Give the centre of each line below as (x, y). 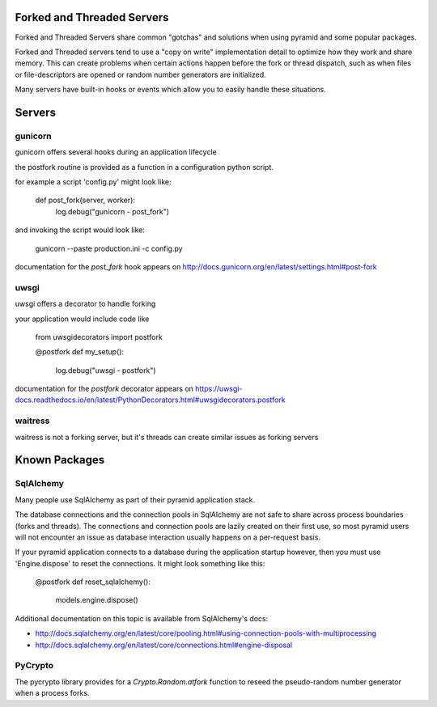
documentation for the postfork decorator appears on (104, 389)
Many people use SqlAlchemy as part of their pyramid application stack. (135, 500)
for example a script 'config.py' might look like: (93, 182)
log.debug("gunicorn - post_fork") (112, 211)
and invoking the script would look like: (80, 230)
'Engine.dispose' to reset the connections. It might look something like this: (140, 563)
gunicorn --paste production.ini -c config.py (109, 248)
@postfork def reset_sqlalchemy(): (93, 582)
